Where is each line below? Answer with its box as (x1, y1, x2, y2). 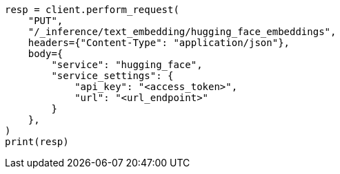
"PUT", (28, 15, 63, 26)
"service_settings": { (51, 70, 174, 81)
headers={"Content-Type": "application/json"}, (28, 37, 290, 48)
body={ (28, 48, 63, 59)
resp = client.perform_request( (5, 4, 179, 15)
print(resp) (5, 136, 69, 147)
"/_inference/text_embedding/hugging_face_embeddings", (28, 26, 337, 37)
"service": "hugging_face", (51, 59, 203, 70)
